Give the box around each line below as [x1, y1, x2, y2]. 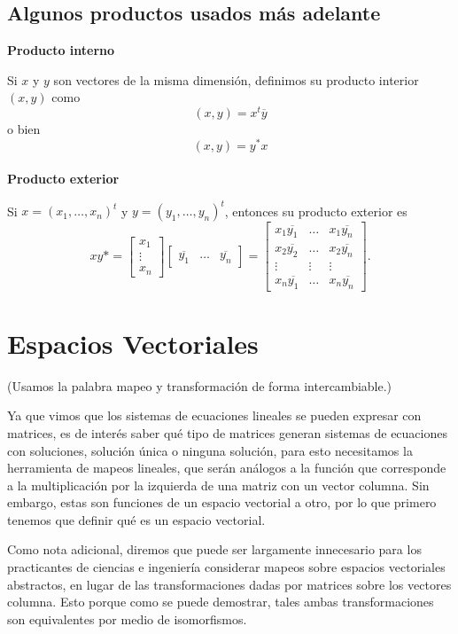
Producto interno [7, 41, 115, 59]
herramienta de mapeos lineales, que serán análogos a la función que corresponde [7, 458, 446, 477]
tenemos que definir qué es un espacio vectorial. [7, 510, 266, 528]
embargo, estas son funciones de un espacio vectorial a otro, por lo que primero [7, 493, 437, 512]
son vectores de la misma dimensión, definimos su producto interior [53, 70, 419, 89]
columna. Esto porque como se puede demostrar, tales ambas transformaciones [7, 592, 434, 611]
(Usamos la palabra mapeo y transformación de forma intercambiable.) [7, 376, 392, 395]
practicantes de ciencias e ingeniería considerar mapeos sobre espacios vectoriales [7, 558, 446, 576]
